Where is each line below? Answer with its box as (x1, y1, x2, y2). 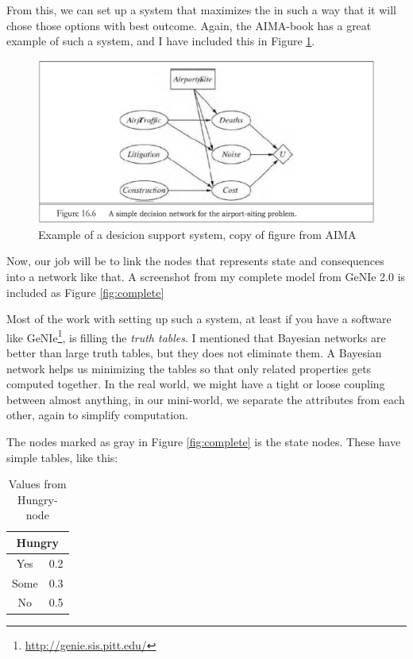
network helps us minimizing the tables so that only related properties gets (6, 360, 372, 376)
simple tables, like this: (6, 449, 118, 465)
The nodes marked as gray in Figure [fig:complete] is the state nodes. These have (6, 433, 401, 449)
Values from (8, 476, 67, 492)
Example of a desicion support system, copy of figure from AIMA (38, 225, 357, 242)
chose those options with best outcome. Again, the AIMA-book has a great (6, 17, 372, 33)
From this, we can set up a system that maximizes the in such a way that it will (6, 2, 397, 17)
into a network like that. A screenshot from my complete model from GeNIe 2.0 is (6, 268, 406, 284)
